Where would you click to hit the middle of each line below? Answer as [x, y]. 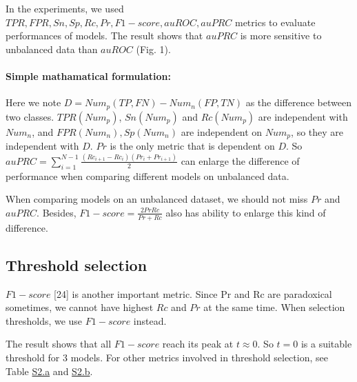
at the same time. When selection [274, 307]
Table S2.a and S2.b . [49, 371]
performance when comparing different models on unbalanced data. [147, 175]
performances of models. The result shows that [104, 36]
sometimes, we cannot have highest [80, 307]
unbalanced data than [52, 49]
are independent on [222, 131]
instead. [150, 320]
